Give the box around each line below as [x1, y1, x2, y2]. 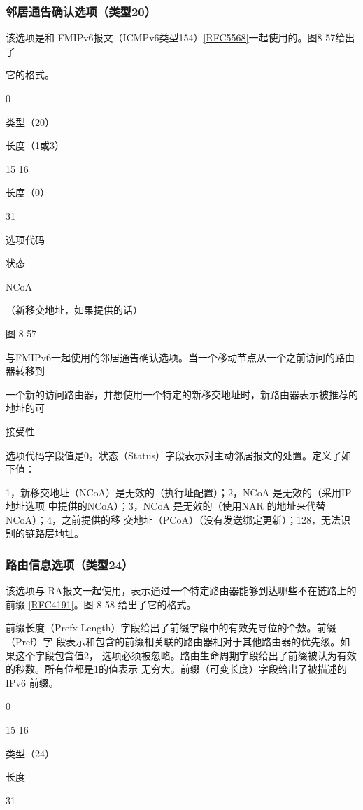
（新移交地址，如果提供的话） [6, 302, 143, 317]
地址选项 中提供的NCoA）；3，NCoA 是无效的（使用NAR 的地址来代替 [6, 498, 326, 513]
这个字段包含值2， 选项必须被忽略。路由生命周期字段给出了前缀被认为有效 [15, 648, 357, 662]
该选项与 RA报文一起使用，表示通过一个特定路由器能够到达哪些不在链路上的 [6, 583, 357, 598]
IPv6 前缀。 [6, 675, 59, 690]
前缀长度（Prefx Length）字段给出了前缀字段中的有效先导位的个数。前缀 [6, 620, 336, 635]
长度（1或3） [6, 138, 64, 153]
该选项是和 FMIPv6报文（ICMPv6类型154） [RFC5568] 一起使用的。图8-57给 [6, 30, 346, 45]
